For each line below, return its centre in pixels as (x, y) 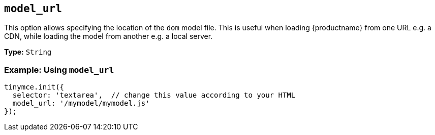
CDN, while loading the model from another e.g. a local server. (108, 36)
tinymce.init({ (34, 87)
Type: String (28, 52)
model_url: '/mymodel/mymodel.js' (81, 103)
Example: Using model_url (59, 70)
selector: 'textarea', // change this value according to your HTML (154, 95)
